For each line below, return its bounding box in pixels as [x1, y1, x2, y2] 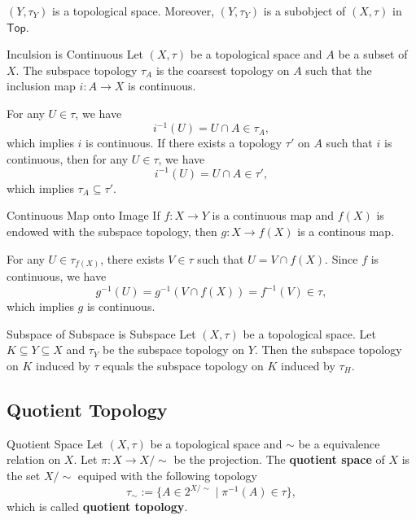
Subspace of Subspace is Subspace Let [7, 325, 196, 342]
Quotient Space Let [7, 435, 103, 452]
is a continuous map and [212, 207, 335, 224]
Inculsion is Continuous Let [7, 46, 144, 63]
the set [7, 466, 41, 483]
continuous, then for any [7, 150, 129, 167]
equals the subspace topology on [103, 356, 264, 374]
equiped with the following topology [77, 466, 257, 483]
